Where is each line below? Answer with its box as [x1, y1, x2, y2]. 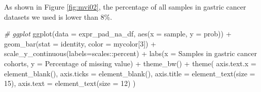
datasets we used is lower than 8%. [4, 11, 113, 22]
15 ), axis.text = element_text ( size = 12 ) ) [4, 78, 136, 88]
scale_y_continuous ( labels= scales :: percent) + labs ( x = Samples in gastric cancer [4, 48, 257, 59]
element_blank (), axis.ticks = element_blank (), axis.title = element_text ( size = [4, 68, 255, 78]
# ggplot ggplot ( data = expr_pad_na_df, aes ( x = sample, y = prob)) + [4, 28, 232, 39]
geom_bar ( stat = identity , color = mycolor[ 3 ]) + [4, 38, 157, 49]
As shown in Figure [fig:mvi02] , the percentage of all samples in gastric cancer [4, 2, 246, 12]
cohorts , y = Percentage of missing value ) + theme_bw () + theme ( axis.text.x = [4, 58, 256, 68]
